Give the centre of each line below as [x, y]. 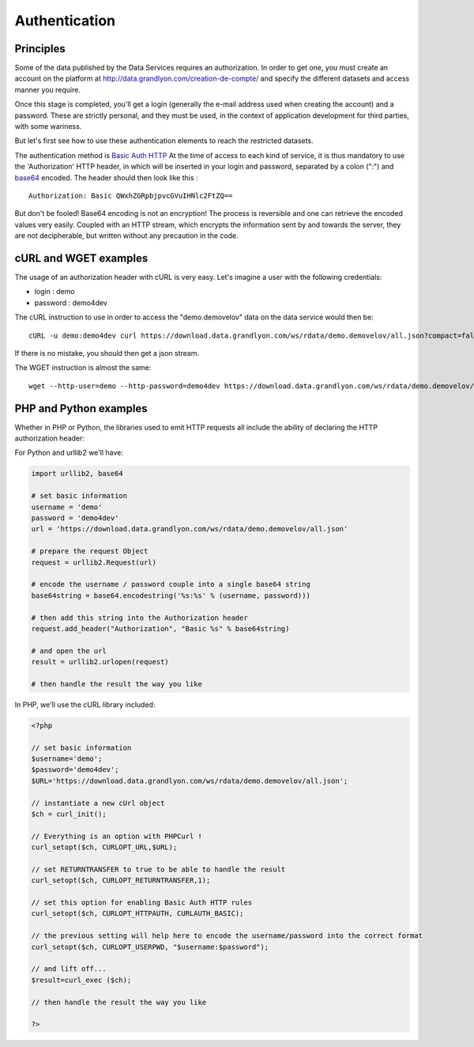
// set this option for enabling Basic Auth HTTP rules [142, 903]
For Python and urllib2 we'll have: [69, 453]
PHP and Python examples [81, 408]
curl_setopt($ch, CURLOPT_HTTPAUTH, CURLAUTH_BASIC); [137, 914]
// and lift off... [69, 969]
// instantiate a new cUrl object [98, 803]
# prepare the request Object [90, 551]
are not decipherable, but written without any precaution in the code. [126, 236]
